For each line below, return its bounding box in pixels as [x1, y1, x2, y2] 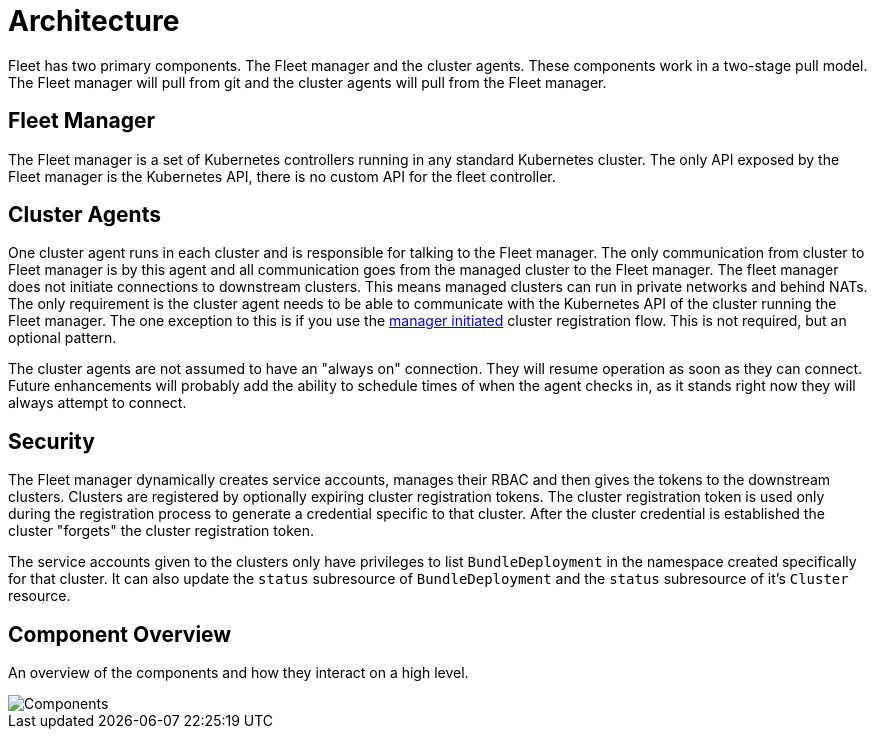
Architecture [8, 4, 180, 38]
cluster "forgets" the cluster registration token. [8, 522, 314, 540]
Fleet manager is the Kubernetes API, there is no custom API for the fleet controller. [8, 167, 556, 185]
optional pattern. [8, 329, 117, 347]
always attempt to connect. [8, 394, 187, 412]
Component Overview [8, 621, 232, 647]
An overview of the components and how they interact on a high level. [8, 664, 469, 682]
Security [8, 428, 95, 454]
